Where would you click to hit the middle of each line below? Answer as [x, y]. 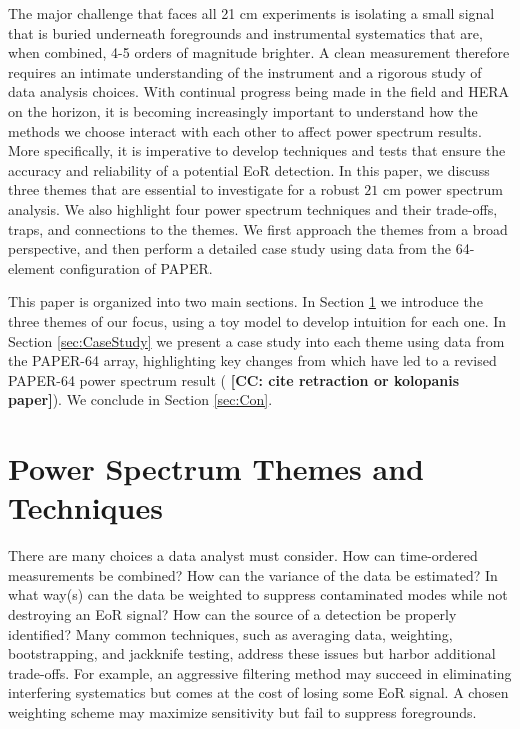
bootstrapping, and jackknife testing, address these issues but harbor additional [252, 653]
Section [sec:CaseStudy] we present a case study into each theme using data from [256, 340]
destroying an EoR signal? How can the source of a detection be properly [232, 613]
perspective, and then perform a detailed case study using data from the [230, 248]
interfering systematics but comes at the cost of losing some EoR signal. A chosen [258, 692]
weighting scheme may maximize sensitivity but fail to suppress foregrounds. [242, 711]
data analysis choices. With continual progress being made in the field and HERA [258, 91]
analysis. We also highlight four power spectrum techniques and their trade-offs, [253, 208]
